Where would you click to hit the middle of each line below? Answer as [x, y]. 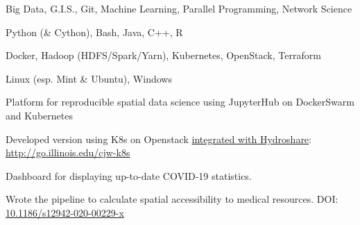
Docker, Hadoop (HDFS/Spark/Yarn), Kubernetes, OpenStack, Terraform [163, 55]
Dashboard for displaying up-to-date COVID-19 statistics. [129, 175]
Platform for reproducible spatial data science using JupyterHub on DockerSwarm [180, 102]
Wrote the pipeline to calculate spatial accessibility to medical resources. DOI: [172, 199]
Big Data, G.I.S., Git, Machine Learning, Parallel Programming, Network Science [179, 8]
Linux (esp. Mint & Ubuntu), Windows [89, 78]
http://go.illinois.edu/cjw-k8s [68, 152]
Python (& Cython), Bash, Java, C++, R [94, 32]
